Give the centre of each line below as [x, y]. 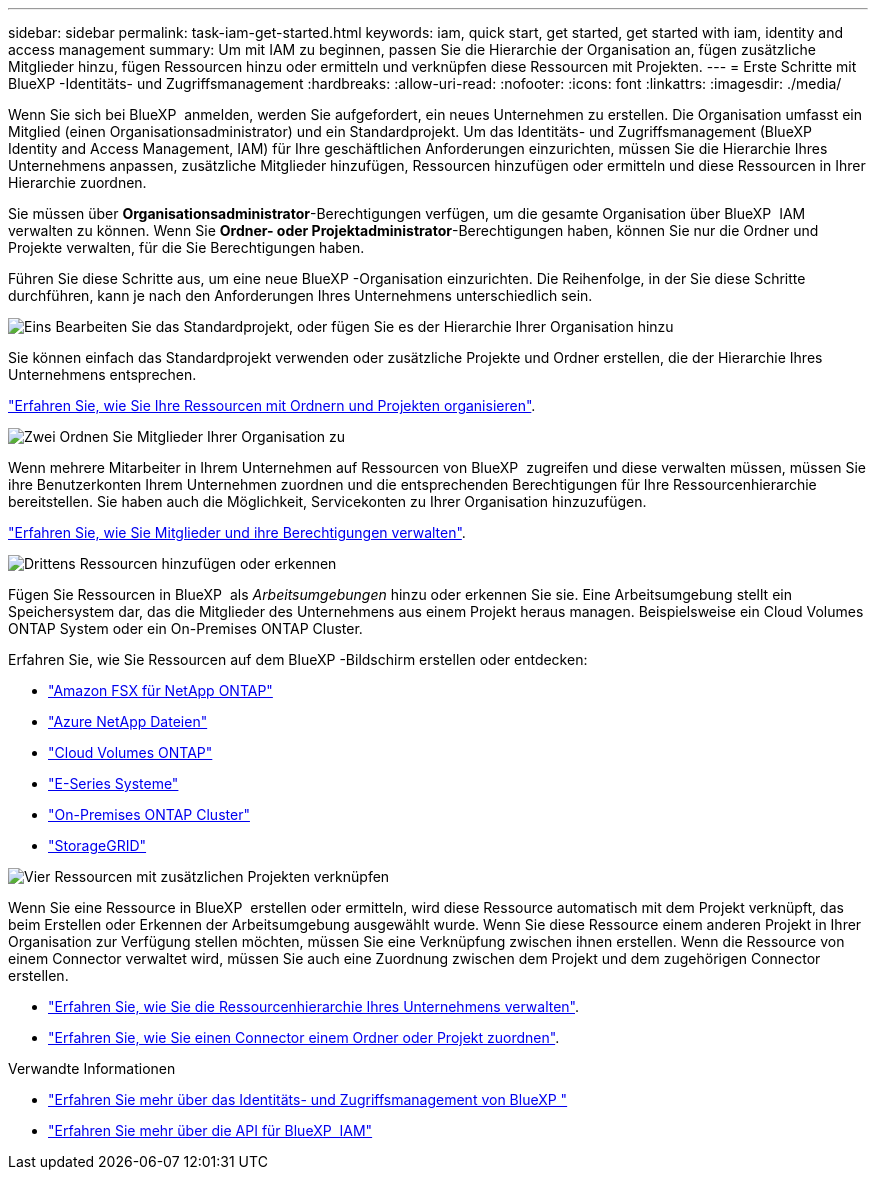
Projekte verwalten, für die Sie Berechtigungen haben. [186, 247]
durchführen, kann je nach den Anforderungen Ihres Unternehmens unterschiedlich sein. [300, 295]
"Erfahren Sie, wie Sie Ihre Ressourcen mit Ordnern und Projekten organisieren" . [272, 405]
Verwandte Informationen [92, 1068]
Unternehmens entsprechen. [102, 374]
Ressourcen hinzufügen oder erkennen [208, 563]
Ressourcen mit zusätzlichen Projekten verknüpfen [222, 876]
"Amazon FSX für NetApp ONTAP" [160, 690]
